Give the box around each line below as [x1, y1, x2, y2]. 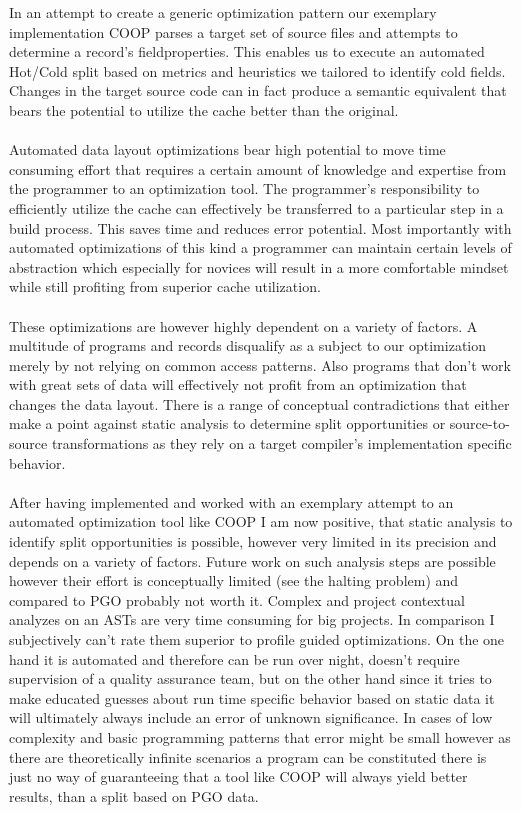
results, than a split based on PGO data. [9, 785, 259, 806]
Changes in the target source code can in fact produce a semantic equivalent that [9, 80, 507, 101]
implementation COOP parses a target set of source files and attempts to [9, 21, 458, 42]
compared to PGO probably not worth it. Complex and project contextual [9, 589, 465, 610]
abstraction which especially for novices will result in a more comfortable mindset [9, 256, 509, 277]
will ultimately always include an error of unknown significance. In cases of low [9, 707, 493, 728]
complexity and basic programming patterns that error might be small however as [9, 726, 511, 747]
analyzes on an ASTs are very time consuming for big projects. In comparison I [9, 609, 495, 630]
